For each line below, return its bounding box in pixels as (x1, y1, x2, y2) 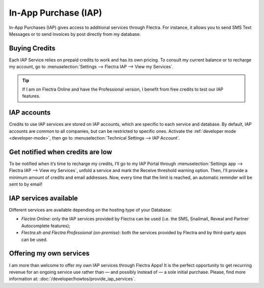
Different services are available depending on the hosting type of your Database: (9, 207, 172, 213)
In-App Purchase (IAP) (9, 7, 102, 18)
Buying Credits (9, 44, 56, 52)
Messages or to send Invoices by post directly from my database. (9, 31, 141, 37)
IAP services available (9, 194, 78, 202)
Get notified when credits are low (9, 147, 112, 156)
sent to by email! (9, 181, 43, 187)
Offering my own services (9, 249, 90, 258)
